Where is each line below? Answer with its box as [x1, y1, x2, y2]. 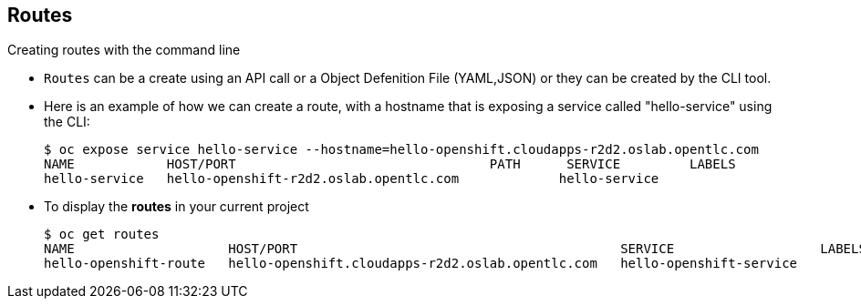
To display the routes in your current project [44, 199, 309, 215]
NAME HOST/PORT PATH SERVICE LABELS [44, 157, 736, 172]
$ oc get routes [44, 227, 160, 242]
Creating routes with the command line [7, 42, 241, 58]
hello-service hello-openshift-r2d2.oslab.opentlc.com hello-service [44, 171, 659, 187]
